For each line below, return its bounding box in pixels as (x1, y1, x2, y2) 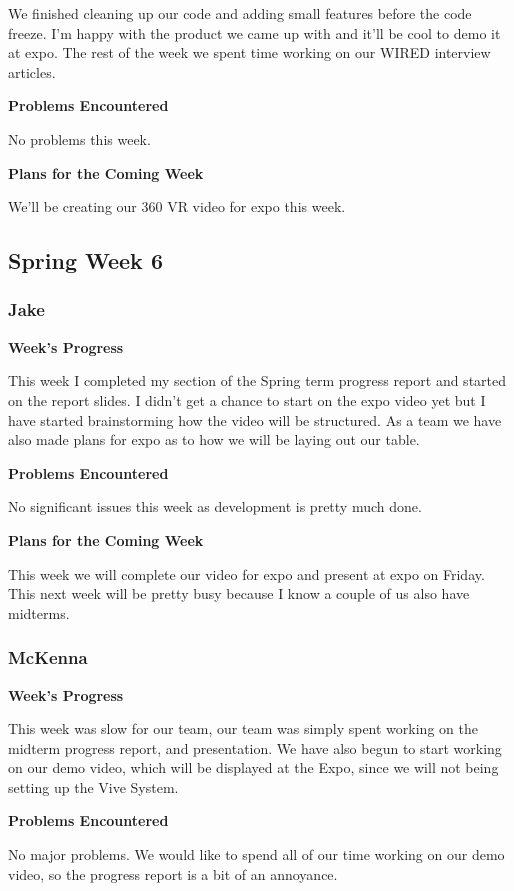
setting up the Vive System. (8, 776, 179, 797)
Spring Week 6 (8, 245, 163, 276)
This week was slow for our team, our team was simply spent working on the (8, 718, 478, 739)
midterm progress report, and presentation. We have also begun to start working (8, 737, 502, 758)
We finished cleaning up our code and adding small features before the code (8, 3, 472, 23)
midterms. (8, 602, 70, 623)
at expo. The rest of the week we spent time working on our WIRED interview (8, 42, 491, 63)
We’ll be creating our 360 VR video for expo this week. (8, 196, 346, 217)
